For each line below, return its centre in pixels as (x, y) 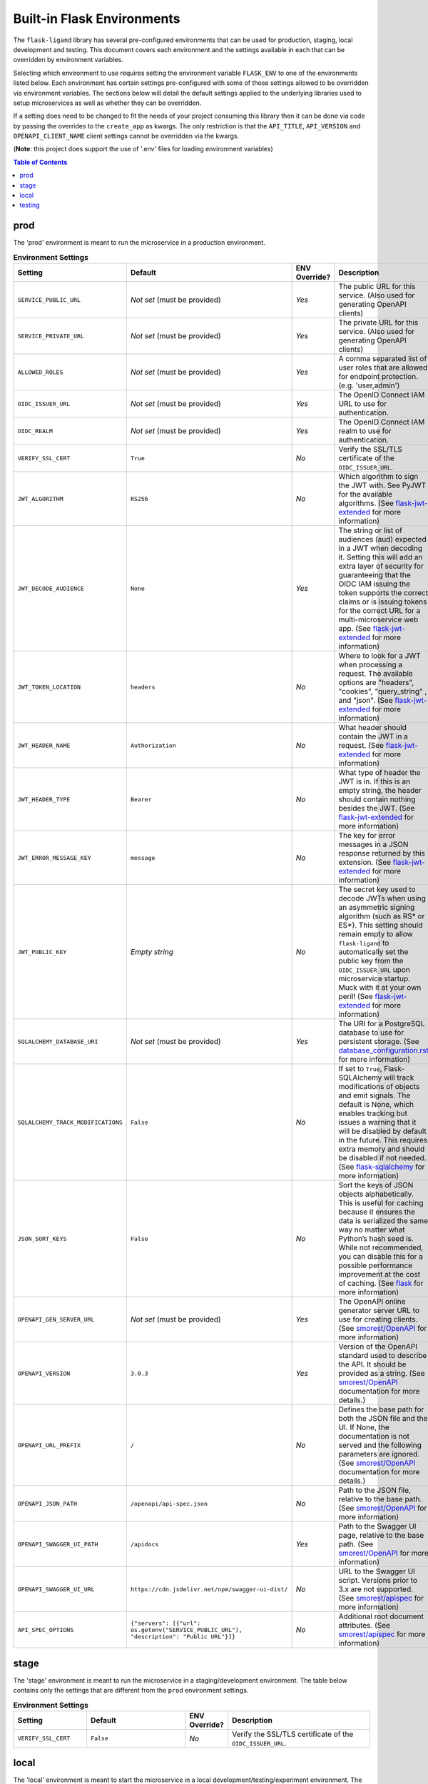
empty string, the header (380, 791)
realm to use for (365, 431)
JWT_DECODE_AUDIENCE (51, 588)
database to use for (371, 1033)
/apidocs (145, 1544)
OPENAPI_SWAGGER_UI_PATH (58, 1544)
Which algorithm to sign (378, 477)
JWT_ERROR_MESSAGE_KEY (55, 857)
